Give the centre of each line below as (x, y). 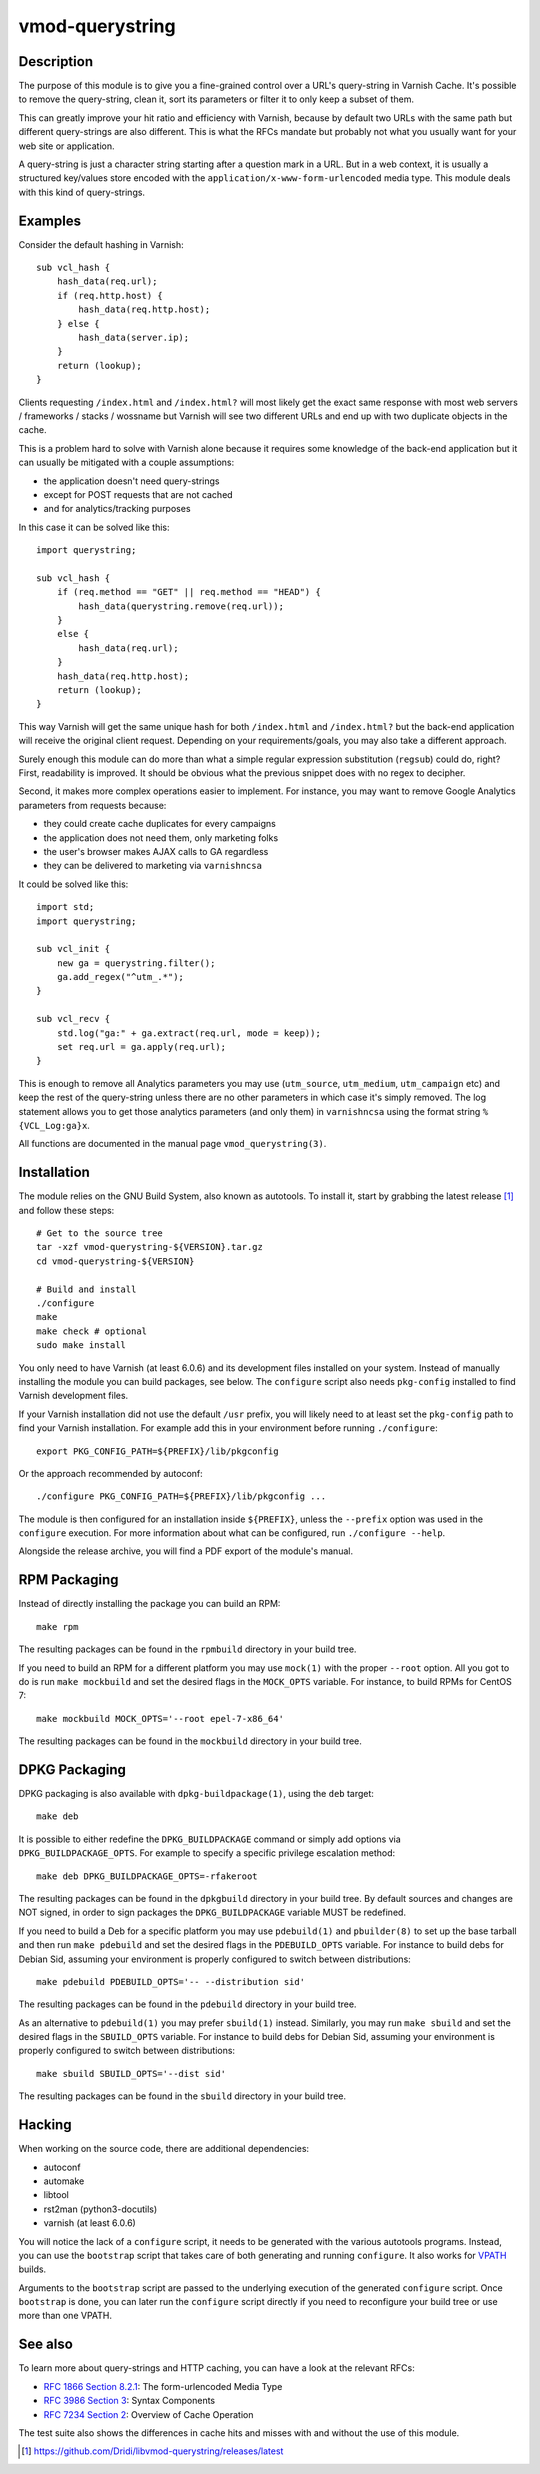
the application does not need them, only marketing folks (161, 837)
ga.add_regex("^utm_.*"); (120, 977)
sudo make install (81, 1345)
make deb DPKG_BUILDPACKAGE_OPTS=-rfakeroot (147, 1876)
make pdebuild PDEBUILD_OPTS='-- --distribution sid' (170, 1981)
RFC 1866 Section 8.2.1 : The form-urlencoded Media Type (163, 2386)
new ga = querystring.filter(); (136, 963)
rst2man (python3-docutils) (100, 2209)
